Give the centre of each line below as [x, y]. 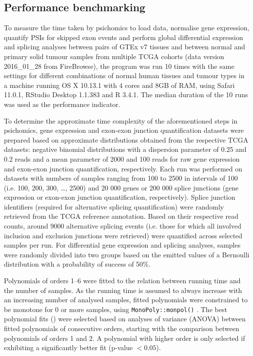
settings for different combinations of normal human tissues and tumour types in [124, 75]
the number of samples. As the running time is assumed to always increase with [123, 290]
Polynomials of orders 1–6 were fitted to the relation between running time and [122, 281]
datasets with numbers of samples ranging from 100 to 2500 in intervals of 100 [121, 178]
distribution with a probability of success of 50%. [77, 264]
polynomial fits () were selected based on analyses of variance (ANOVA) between [125, 319]
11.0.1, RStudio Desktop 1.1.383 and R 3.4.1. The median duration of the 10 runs [126, 94]
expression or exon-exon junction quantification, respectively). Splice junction [120, 197]
